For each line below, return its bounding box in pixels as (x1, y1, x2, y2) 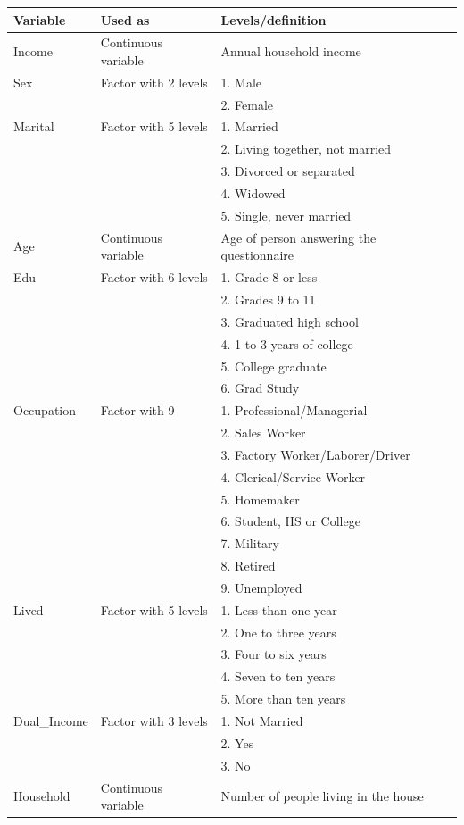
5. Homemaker (220, 489, 300, 508)
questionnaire (220, 246, 294, 264)
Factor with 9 (100, 401, 175, 420)
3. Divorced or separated (220, 162, 355, 180)
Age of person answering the (220, 228, 377, 246)
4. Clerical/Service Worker (220, 467, 366, 486)
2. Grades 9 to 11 (220, 289, 316, 308)
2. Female (220, 95, 274, 113)
